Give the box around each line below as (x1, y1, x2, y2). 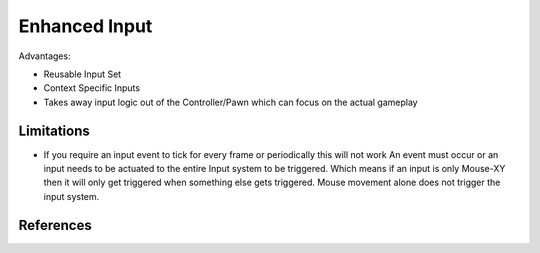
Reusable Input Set (43, 68, 122, 80)
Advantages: (18, 50, 71, 62)
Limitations (18, 122, 90, 139)
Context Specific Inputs (43, 82, 140, 94)
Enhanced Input (18, 15, 153, 37)
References (18, 216, 92, 234)
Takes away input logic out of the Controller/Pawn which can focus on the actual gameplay (43, 96, 419, 108)
